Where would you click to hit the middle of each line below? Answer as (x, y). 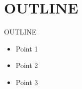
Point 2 (27, 65)
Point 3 (27, 82)
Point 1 (27, 48)
